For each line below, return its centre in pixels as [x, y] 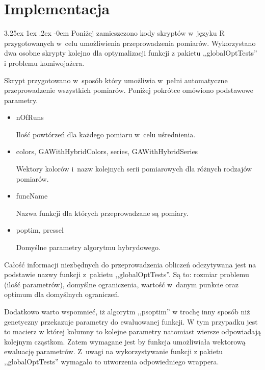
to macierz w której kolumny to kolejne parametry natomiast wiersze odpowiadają [132, 331]
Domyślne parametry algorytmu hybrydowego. [88, 247]
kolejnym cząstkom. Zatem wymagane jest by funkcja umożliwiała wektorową [125, 341]
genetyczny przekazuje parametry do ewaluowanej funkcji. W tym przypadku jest [131, 321]
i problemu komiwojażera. [44, 63]
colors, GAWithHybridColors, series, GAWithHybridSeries [107, 151]
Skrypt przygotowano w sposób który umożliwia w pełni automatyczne [116, 80]
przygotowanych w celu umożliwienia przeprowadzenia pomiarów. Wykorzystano [130, 43]
